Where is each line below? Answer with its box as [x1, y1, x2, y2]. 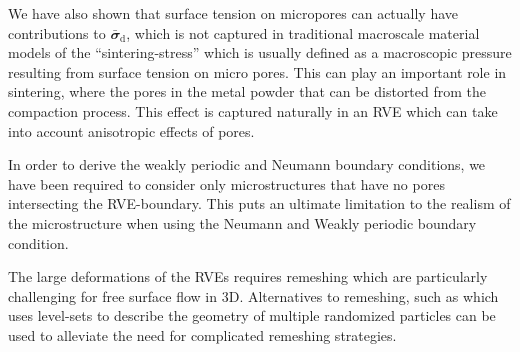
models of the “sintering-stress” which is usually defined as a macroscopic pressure [8, 42, 512, 63]
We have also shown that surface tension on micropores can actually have [8, 3, 459, 23]
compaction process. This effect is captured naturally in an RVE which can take [8, 100, 498, 121]
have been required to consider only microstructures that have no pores [8, 173, 445, 194]
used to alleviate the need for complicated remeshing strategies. [8, 324, 397, 345]
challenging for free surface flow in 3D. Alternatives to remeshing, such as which [8, 285, 499, 306]
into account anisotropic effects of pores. [8, 120, 255, 141]
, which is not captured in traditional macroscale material [126, 22, 480, 43]
